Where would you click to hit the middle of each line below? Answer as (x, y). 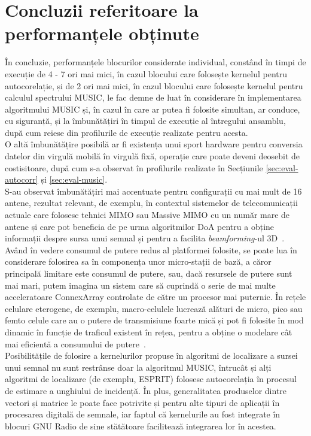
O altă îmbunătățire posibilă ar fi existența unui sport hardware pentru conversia (154, 144)
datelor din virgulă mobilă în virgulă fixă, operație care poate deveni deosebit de (153, 156)
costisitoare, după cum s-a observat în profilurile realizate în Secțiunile (134, 167)
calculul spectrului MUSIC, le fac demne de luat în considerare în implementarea (153, 97)
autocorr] (22, 179)
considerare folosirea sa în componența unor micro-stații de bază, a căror (138, 261)
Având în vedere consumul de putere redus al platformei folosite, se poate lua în (151, 249)
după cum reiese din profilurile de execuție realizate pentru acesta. (126, 132)
